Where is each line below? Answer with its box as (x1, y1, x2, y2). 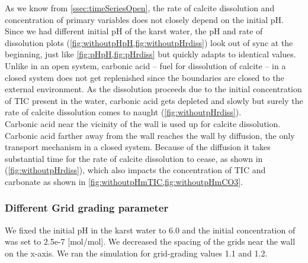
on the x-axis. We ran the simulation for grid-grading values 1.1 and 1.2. (5, 246, 268, 259)
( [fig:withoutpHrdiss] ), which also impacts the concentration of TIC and (5, 164, 266, 176)
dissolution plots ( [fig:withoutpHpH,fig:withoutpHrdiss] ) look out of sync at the (5, 36, 293, 48)
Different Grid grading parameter (5, 200, 169, 215)
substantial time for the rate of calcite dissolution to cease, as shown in (5, 152, 263, 164)
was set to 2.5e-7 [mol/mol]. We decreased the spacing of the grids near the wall (5, 235, 296, 248)
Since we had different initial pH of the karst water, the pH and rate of (5, 25, 263, 37)
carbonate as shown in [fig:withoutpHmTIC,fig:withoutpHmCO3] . (5, 175, 243, 187)
